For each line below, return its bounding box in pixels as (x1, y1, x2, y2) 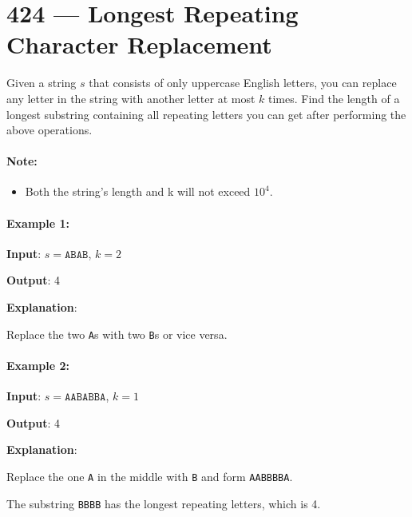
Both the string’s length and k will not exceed (25, 183, 251, 200)
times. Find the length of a (268, 89, 400, 106)
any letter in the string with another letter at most (6, 89, 256, 106)
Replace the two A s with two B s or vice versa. (6, 325, 228, 342)
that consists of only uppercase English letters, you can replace (89, 74, 397, 91)
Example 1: (6, 214, 69, 231)
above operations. (6, 121, 93, 138)
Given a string (6, 74, 77, 91)
